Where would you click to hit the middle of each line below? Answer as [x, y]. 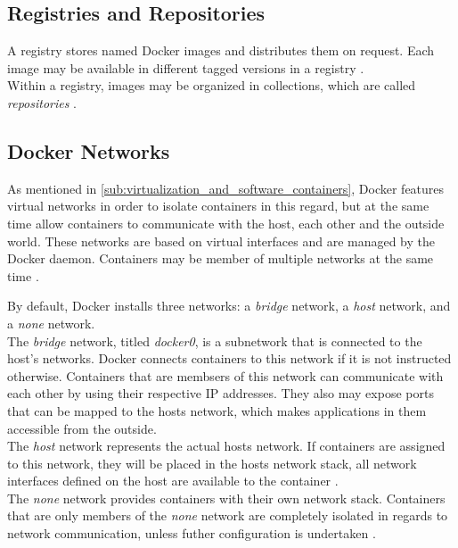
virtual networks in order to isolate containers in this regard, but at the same [218, 206]
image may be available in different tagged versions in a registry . [186, 67]
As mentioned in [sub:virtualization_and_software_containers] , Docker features [226, 188]
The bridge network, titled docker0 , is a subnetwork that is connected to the [215, 340]
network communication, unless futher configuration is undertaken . [192, 533]
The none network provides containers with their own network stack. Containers [226, 498]
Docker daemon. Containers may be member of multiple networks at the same [221, 258]
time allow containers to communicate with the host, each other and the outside [226, 223]
